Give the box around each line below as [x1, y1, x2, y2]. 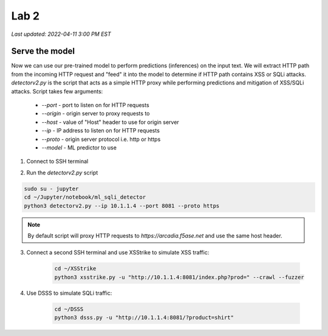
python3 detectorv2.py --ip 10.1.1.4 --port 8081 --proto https [24, 202, 220, 209]
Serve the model [11, 46, 75, 57]
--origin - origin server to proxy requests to [41, 110, 150, 117]
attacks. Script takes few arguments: [11, 87, 103, 95]
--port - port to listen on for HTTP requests [41, 101, 149, 109]
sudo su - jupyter [24, 185, 79, 192]
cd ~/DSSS [54, 306, 84, 312]
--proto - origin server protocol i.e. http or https [41, 135, 161, 143]
